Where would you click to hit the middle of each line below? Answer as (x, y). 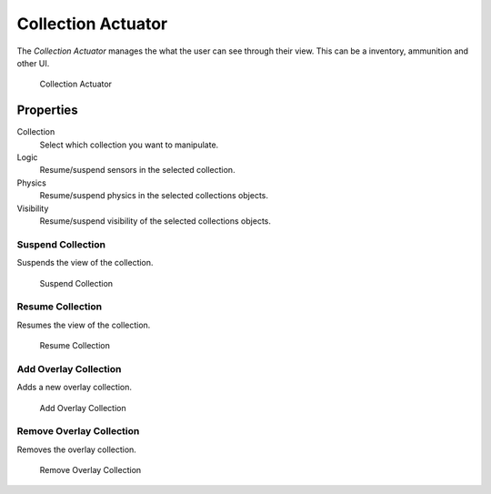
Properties (47, 111)
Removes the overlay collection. (76, 449)
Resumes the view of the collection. (84, 325)
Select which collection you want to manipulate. (129, 145)
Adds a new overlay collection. (74, 388)
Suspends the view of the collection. (85, 263)
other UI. (33, 63)
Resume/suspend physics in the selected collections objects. (154, 196)
